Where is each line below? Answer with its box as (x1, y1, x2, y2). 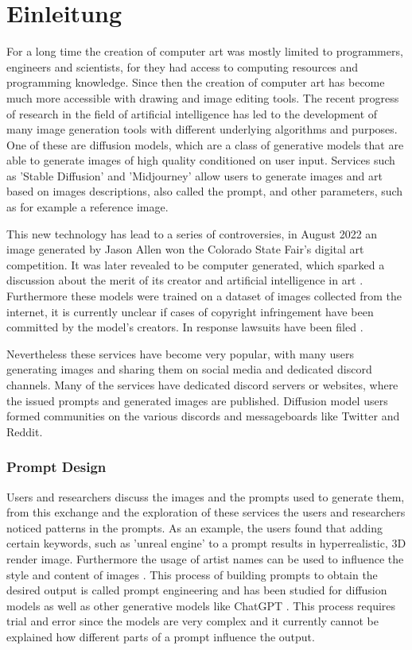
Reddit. (6, 423, 43, 439)
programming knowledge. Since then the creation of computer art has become (6, 74, 385, 91)
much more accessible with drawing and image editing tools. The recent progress (6, 89, 399, 106)
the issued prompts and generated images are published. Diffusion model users (6, 392, 388, 408)
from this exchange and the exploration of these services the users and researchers (6, 504, 406, 520)
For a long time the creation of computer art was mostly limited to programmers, (6, 43, 403, 60)
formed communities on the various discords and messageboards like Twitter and (6, 408, 400, 424)
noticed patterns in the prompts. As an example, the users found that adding (6, 519, 383, 536)
